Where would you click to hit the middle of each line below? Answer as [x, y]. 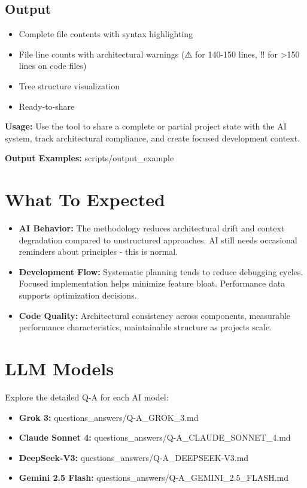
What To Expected [85, 199]
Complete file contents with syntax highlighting [106, 34]
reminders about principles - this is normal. [98, 251]
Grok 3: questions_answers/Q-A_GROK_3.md [109, 417]
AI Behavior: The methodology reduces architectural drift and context [152, 228]
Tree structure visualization [69, 85]
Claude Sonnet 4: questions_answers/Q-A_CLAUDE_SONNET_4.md [155, 437]
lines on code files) [53, 66]
